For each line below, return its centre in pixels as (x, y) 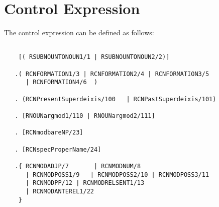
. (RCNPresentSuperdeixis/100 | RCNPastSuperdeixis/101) (116, 99)
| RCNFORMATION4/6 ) (62, 82)
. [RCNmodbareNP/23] (49, 133)
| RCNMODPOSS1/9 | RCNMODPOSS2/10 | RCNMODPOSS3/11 (117, 175)
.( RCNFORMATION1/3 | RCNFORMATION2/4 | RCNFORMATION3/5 (112, 74)
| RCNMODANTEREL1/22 (60, 191)
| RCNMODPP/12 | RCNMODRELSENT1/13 (85, 183)
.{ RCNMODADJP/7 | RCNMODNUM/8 (78, 166)
